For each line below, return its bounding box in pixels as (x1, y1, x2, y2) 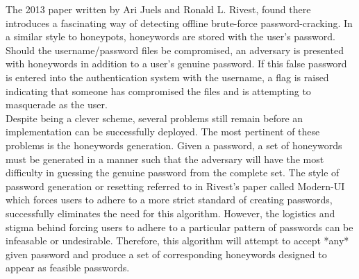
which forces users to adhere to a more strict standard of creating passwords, (6, 192, 333, 207)
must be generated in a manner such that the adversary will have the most (6, 151, 324, 166)
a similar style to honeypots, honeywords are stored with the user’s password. (6, 29, 335, 44)
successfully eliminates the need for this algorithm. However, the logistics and (6, 205, 335, 220)
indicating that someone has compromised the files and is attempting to (6, 83, 311, 98)
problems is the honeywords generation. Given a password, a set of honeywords (6, 137, 342, 152)
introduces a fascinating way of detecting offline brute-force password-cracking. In (6, 15, 353, 30)
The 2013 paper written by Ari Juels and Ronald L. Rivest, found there (6, 2, 311, 16)
